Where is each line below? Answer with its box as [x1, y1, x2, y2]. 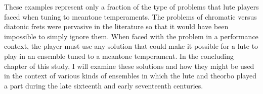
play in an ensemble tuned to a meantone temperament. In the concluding [4, 50, 234, 61]
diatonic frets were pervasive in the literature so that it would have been [4, 21, 229, 32]
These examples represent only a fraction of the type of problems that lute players [4, 2, 259, 12]
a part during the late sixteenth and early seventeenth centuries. [4, 80, 203, 90]
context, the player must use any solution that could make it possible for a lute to [4, 41, 258, 51]
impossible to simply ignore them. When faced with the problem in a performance [4, 31, 258, 41]
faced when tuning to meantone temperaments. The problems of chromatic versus [4, 11, 257, 22]
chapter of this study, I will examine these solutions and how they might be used [4, 60, 254, 71]
